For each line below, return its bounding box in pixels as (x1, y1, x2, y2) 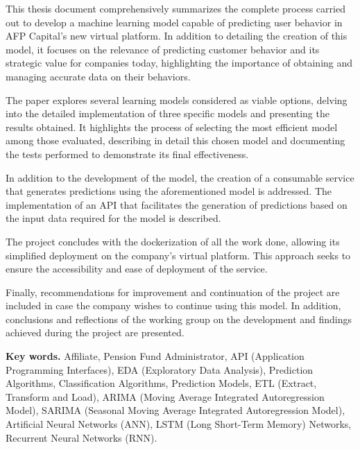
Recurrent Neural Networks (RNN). (6, 430, 157, 444)
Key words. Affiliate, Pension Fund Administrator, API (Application (6, 349, 305, 363)
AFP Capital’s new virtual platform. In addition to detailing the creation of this (6, 28, 348, 43)
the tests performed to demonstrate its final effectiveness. (6, 146, 249, 161)
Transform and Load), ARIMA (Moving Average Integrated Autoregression (6, 389, 325, 404)
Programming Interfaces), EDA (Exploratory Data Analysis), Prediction (6, 362, 314, 377)
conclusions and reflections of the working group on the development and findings (6, 311, 352, 326)
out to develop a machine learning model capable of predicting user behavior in (6, 15, 343, 29)
